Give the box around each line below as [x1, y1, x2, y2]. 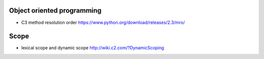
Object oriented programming [9, 6, 102, 15]
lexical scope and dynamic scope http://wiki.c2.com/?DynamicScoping [21, 45, 164, 51]
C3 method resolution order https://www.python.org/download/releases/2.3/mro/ [21, 20, 185, 25]
